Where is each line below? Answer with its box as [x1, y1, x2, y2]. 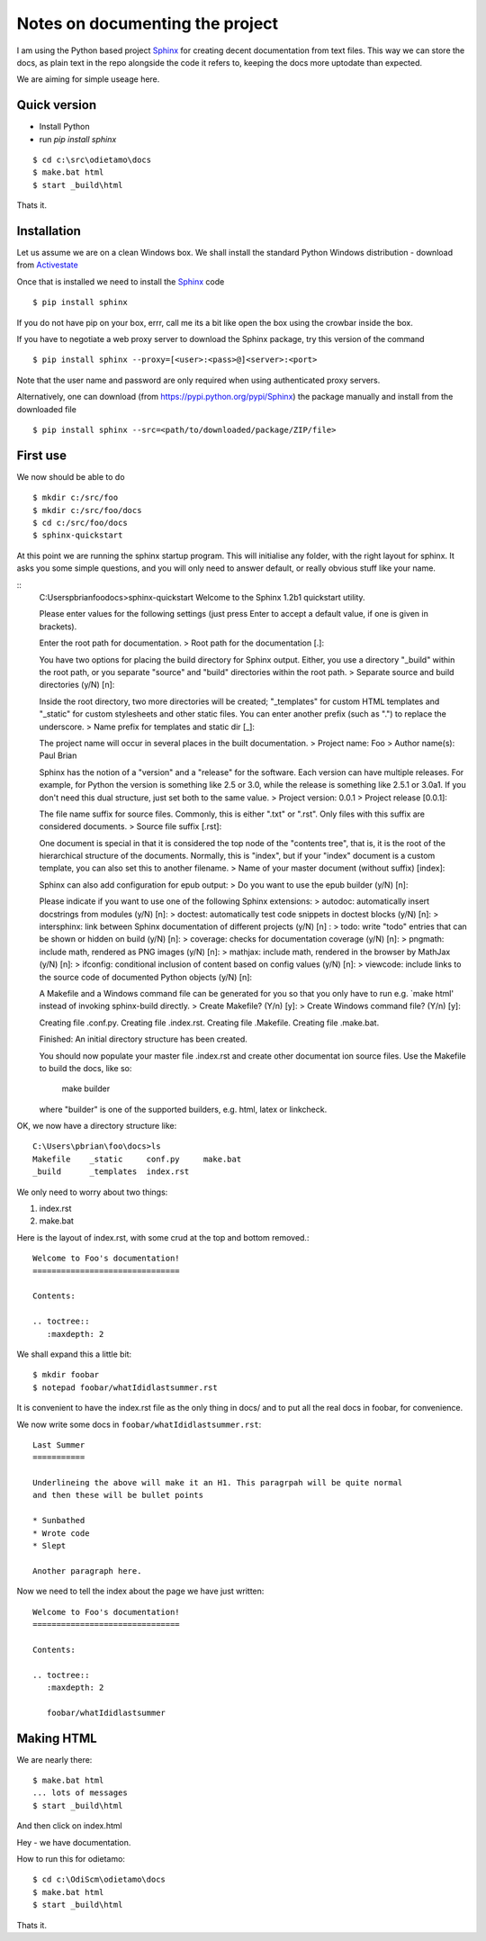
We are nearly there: [16, 1754, 93, 1765]
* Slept [32, 1540, 67, 1551]
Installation [16, 223, 81, 239]
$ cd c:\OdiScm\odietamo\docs [32, 1874, 166, 1885]
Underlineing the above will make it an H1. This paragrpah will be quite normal [32, 1477, 403, 1488]
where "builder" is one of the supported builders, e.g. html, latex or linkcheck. [39, 1104, 328, 1115]
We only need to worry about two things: [16, 1187, 168, 1197]
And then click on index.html [16, 1820, 122, 1831]
